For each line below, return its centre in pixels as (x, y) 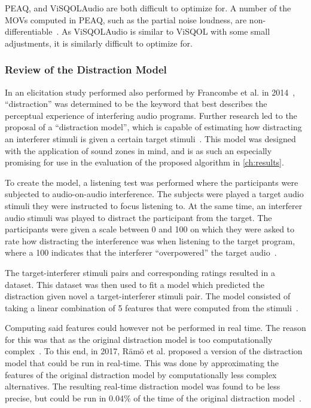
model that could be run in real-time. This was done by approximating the (142, 363)
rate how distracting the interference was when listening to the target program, (150, 240)
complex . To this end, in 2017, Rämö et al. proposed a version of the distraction (154, 351)
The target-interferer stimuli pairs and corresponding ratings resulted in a (140, 272)
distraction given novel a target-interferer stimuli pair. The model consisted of (148, 296)
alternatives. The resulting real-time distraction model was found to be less (143, 386)
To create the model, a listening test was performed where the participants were (152, 182)
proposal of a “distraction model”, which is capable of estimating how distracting (153, 127)
